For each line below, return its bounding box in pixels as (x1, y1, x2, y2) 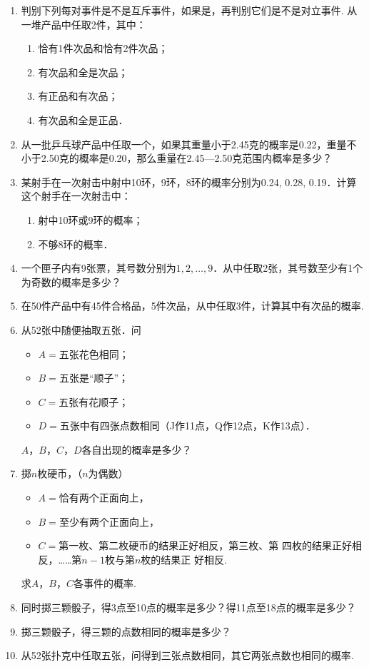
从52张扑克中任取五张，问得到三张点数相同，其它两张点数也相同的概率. (21, 648, 354, 663)
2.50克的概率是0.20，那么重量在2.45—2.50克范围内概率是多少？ (41, 151, 333, 166)
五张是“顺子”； (59, 370, 129, 385)
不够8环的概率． (38, 236, 113, 251)
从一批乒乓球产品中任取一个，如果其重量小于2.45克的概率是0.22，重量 (21, 136, 347, 151)
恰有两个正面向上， (59, 490, 149, 505)
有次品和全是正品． (38, 112, 128, 127)
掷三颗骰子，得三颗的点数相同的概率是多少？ (21, 623, 231, 638)
